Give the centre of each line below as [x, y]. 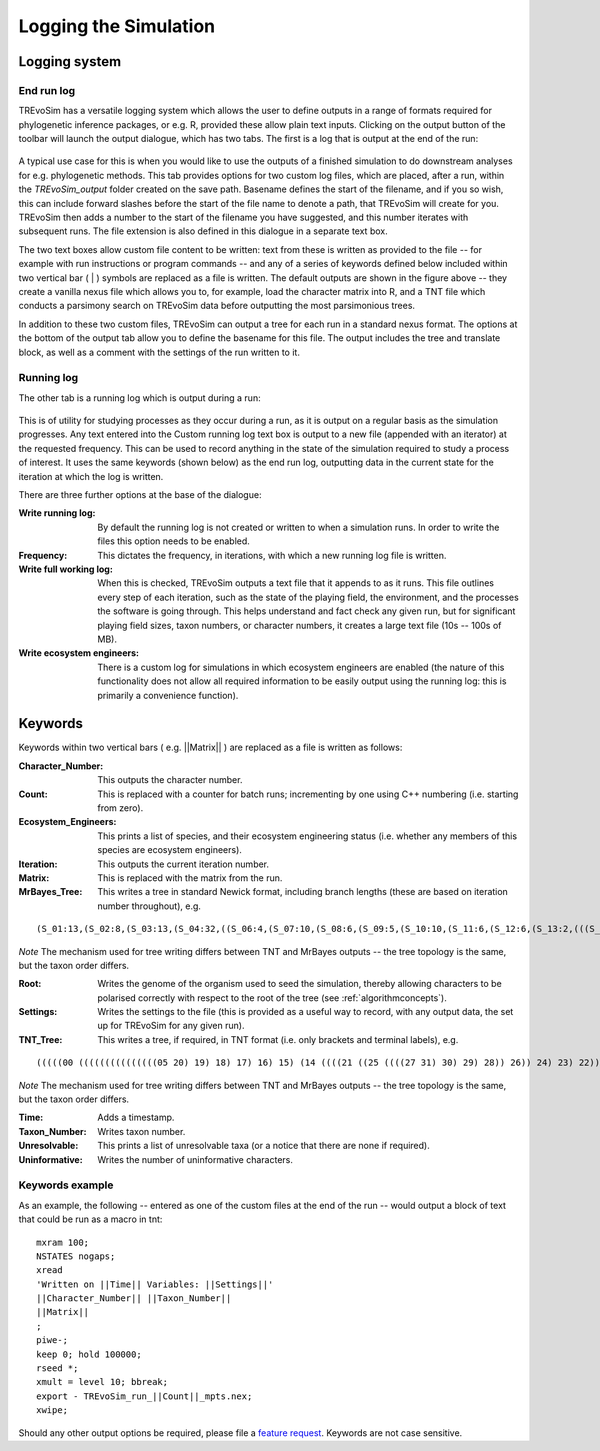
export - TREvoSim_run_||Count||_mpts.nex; [144, 1396]
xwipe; [52, 1410]
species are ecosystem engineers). [169, 850]
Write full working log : [66, 569]
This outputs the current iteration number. [183, 864]
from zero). [120, 807]
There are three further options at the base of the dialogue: [140, 495]
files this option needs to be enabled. [173, 541]
